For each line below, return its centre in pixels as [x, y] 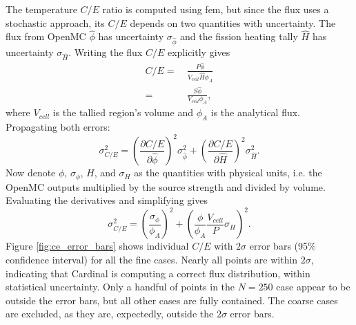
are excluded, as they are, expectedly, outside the [110, 314]
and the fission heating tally [239, 36]
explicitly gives [199, 52]
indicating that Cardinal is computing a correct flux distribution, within [158, 273]
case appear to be [313, 287]
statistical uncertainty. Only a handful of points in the [120, 287]
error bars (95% [283, 246]
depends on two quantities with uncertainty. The [233, 22]
